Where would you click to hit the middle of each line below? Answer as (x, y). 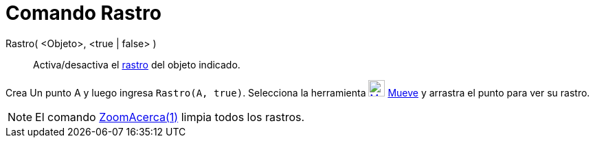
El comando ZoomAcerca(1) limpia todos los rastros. (170, 117)
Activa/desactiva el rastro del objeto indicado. (137, 64)
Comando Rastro (83, 13)
